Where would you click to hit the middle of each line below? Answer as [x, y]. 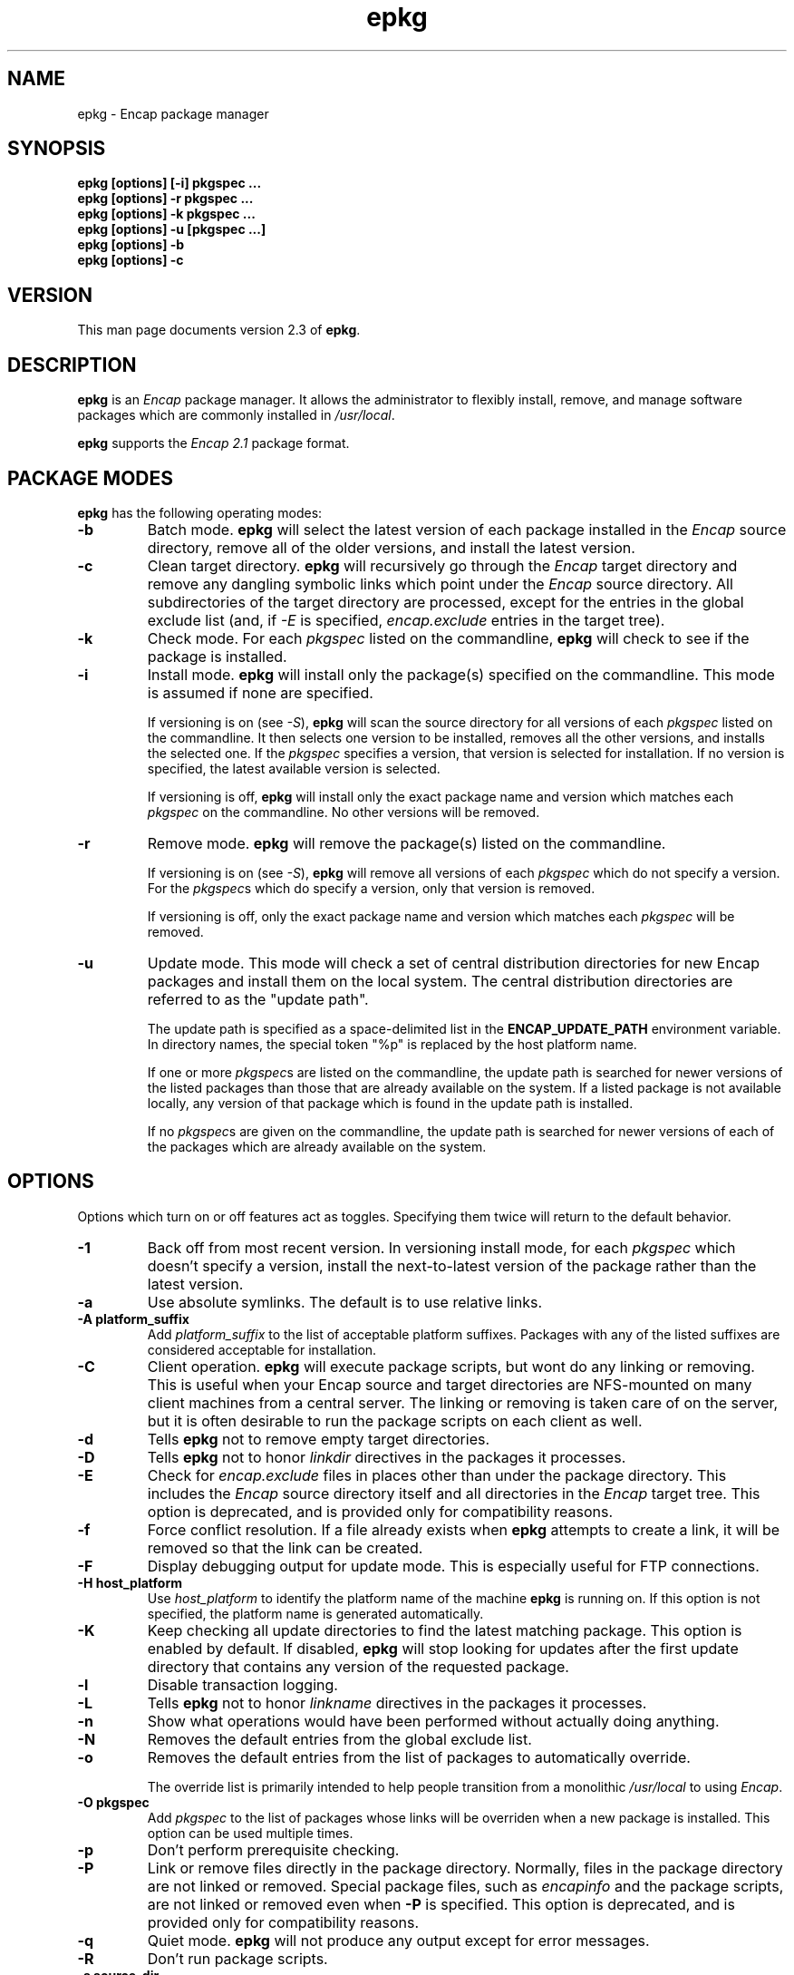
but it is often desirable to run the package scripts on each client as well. [395, 1420]
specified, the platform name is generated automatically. [315, 1613]
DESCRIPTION [72, 365]
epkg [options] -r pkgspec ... [165, 199]
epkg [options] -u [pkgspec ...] [172, 229]
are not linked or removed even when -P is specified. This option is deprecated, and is [441, 1904]
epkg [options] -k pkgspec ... [166, 214]
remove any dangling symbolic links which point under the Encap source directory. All [440, 584]
